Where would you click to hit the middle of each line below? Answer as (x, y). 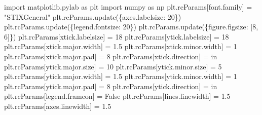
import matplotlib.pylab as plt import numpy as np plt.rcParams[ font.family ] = (128, 7)
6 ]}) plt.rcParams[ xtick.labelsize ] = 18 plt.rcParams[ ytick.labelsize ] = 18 (117, 36)
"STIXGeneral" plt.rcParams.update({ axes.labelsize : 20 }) (93, 16)
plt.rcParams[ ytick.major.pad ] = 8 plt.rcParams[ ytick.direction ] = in (111, 86)
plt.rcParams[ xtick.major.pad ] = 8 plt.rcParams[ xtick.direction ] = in (111, 56)
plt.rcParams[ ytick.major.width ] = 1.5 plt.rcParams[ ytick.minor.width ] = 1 (121, 76)
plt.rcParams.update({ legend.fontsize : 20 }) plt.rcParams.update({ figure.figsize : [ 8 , (131, 27)
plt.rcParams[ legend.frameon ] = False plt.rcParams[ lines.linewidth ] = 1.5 (117, 96)
